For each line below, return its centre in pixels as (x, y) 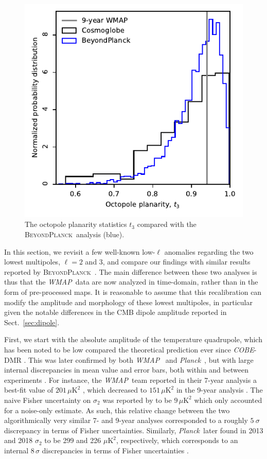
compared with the (167, 224)
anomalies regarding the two (209, 251)
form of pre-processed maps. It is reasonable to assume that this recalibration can (133, 292)
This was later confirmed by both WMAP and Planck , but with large (141, 359)
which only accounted (228, 400)
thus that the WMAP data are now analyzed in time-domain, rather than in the (131, 282)
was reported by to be (137, 400)
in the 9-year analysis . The (219, 390)
